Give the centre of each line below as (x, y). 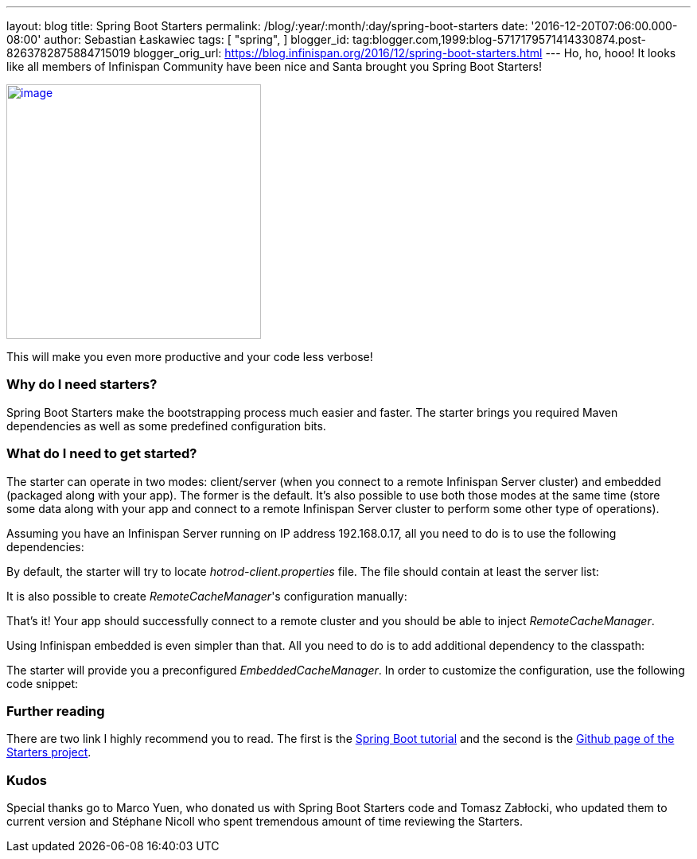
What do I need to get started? (102, 454)
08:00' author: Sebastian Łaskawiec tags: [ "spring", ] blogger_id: (178, 39)
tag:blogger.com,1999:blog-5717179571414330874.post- (499, 39)
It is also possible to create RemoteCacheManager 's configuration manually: (207, 596)
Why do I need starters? (82, 385)
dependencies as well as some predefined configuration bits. (166, 426)
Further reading (56, 711)
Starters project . (49, 752)
